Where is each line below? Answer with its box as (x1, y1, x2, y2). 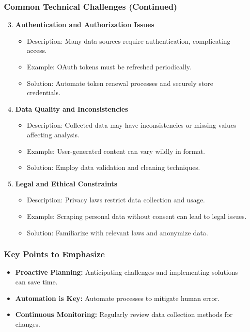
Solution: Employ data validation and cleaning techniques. (27, 162, 200, 172)
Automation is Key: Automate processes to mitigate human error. (15, 293, 219, 303)
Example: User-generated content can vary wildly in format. (27, 146, 205, 156)
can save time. (15, 276, 58, 286)
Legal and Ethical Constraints (15, 178, 117, 188)
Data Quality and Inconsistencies (15, 103, 128, 114)
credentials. (27, 87, 61, 98)
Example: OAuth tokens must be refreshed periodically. (27, 62, 191, 71)
